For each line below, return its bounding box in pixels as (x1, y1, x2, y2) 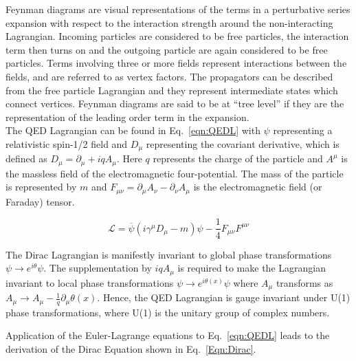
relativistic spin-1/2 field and (5, 136, 128, 151)
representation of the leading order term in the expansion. (5, 109, 249, 124)
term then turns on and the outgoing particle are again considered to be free (5, 42, 328, 56)
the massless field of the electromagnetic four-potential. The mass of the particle (5, 166, 344, 180)
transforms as (276, 275, 333, 289)
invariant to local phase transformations (5, 275, 174, 289)
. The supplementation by (43, 261, 152, 275)
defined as (5, 151, 47, 166)
